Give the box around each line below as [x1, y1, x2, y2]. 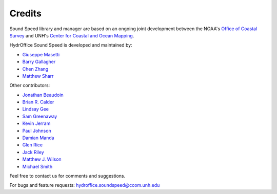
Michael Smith [22, 163, 53, 169]
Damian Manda [22, 135, 54, 141]
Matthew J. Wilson [22, 156, 62, 162]
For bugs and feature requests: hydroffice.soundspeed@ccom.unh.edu [9, 182, 160, 188]
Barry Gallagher [22, 59, 56, 65]
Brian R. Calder [22, 99, 54, 105]
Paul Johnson [22, 127, 51, 134]
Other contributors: [9, 82, 50, 89]
